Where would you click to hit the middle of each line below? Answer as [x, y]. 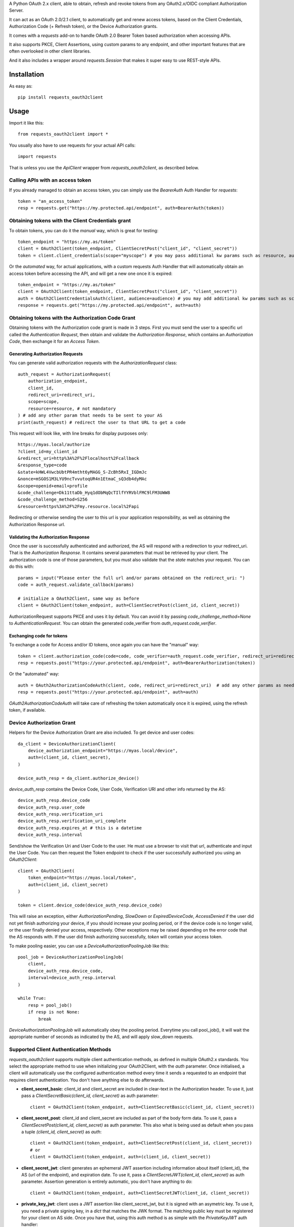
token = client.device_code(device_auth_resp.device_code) [90, 905]
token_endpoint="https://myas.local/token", [82, 878]
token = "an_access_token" [50, 201]
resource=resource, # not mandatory [72, 408]
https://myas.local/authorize [54, 445]
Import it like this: [26, 123]
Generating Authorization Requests [46, 354]
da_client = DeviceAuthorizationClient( [67, 744]
